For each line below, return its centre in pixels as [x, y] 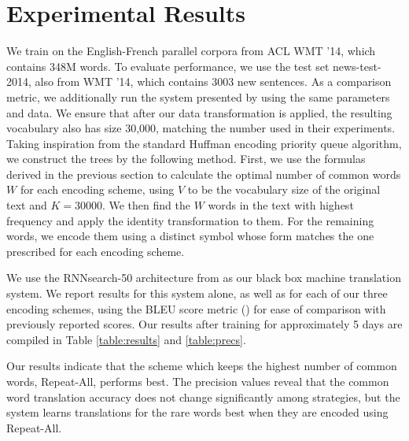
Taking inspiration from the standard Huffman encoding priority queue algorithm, [204, 143]
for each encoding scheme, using [97, 189]
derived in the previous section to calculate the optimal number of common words [204, 174]
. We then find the [146, 205]
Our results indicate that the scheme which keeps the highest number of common [202, 366]
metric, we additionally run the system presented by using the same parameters [198, 96]
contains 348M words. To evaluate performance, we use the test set [168, 66]
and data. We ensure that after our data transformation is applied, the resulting [199, 112]
